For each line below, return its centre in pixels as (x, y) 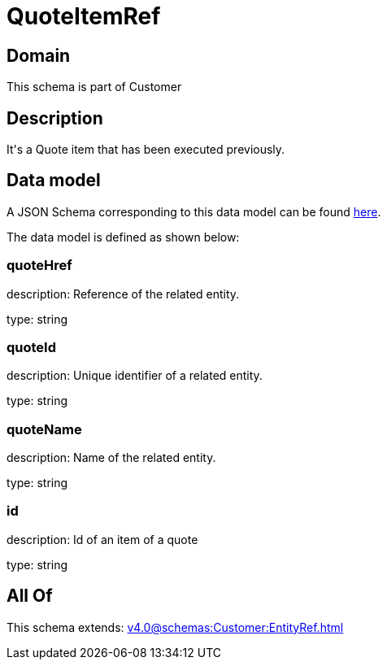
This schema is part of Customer (94, 87)
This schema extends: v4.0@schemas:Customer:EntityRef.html (175, 627)
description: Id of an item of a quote (102, 539)
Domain (39, 55)
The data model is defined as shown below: (123, 237)
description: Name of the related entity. (111, 458)
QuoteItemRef (84, 16)
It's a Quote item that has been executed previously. (146, 150)
